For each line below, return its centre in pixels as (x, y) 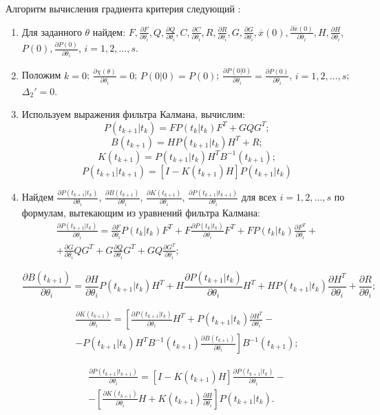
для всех (259, 197)
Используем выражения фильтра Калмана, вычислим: (133, 114)
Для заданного (52, 31)
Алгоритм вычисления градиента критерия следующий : (123, 8)
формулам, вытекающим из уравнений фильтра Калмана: (141, 212)
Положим (41, 75)
